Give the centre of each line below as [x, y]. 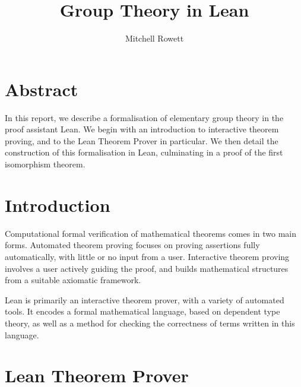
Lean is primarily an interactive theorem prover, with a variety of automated [145, 299]
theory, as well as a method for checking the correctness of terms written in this [150, 323]
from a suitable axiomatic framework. [73, 280]
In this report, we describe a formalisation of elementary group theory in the [144, 117]
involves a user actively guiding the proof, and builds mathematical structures [147, 268]
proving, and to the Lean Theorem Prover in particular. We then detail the [142, 140]
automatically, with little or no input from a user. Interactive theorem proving [147, 256]
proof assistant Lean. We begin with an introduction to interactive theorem [142, 129]
